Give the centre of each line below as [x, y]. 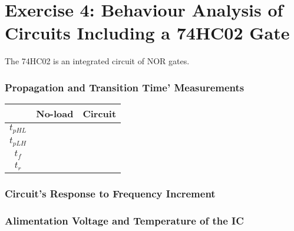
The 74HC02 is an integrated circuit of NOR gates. [97, 61]
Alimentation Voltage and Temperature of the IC [124, 220]
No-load [55, 114]
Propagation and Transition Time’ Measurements [125, 87]
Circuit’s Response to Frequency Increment [110, 193]
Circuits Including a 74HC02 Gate [147, 33]
